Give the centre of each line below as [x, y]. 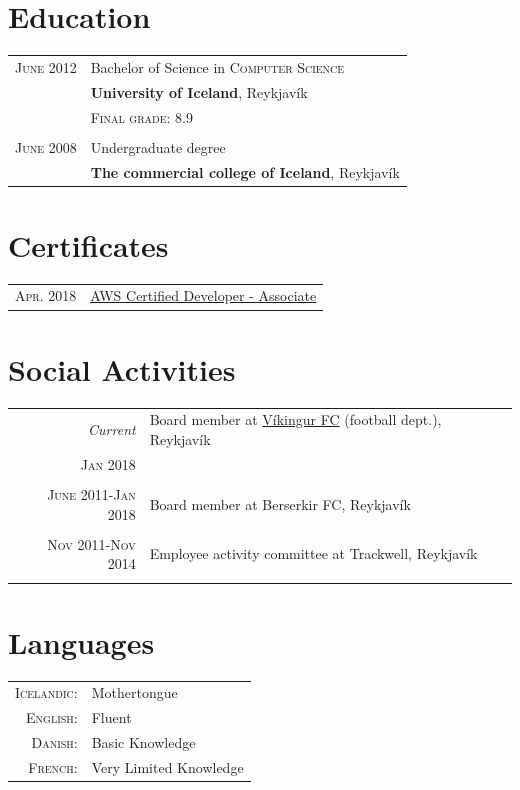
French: [53, 767]
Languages [81, 641]
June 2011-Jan [91, 493]
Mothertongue [134, 692]
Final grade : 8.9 [141, 116]
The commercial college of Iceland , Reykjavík [245, 171]
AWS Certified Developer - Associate [203, 295]
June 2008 [46, 146]
